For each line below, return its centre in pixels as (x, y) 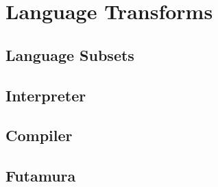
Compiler (39, 135)
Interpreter (46, 95)
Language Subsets (70, 54)
